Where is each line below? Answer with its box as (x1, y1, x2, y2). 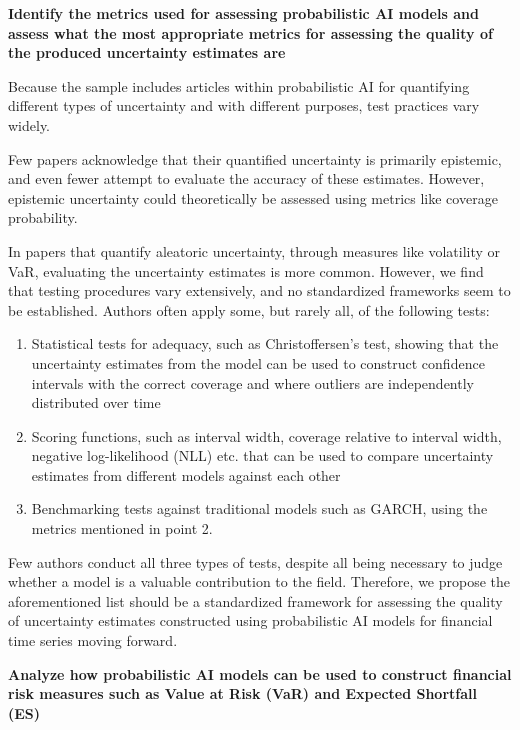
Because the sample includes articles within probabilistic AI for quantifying (8, 75, 470, 96)
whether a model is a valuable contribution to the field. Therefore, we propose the (8, 571, 511, 592)
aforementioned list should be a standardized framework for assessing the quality (8, 590, 503, 611)
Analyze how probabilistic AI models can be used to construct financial (8, 663, 512, 684)
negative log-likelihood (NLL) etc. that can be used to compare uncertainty (31, 445, 494, 466)
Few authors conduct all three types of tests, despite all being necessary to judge (8, 551, 503, 572)
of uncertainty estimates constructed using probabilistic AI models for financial (8, 610, 493, 631)
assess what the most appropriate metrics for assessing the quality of (8, 22, 493, 43)
